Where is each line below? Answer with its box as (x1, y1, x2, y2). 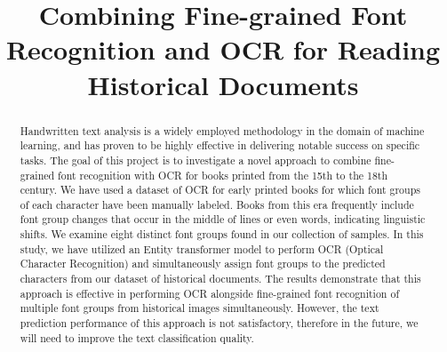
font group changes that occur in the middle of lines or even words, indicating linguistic (20, 212, 426, 227)
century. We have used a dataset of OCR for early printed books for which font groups (20, 182, 420, 197)
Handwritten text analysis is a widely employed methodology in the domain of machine (20, 123, 425, 138)
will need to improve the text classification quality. (20, 330, 254, 345)
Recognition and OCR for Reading (5, 31, 441, 68)
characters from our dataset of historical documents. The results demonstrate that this (20, 271, 421, 286)
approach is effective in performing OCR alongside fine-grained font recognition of (20, 285, 400, 300)
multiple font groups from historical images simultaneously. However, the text (20, 300, 379, 316)
